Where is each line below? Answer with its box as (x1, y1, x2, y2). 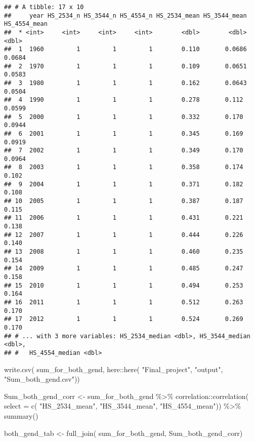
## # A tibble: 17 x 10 (4, 4, 84, 11)
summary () (4, 410, 38, 421)
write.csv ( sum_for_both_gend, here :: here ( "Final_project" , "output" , (4, 364, 223, 374)
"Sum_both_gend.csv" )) (4, 374, 80, 384)
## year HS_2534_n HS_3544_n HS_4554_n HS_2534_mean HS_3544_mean (4, 12, 247, 19)
